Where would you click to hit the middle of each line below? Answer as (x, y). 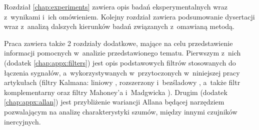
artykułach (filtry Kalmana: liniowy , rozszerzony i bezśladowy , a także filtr (122, 82)
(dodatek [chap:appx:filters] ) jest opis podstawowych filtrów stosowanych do (120, 62)
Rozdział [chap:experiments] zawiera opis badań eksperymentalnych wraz (116, 6)
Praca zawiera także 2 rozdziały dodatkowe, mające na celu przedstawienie (118, 43)
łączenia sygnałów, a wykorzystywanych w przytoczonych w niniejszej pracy (122, 72)
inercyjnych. (22, 121)
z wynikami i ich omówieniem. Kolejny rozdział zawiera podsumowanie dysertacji (129, 16)
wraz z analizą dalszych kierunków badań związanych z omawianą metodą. (119, 26)
